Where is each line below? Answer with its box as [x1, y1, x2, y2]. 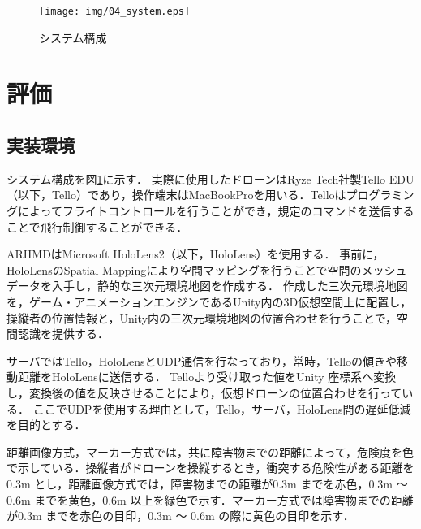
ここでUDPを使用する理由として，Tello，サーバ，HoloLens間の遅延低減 [32, 400, 411, 417]
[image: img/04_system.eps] [39, 6, 191, 17]
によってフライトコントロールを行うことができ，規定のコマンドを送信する [17, 202, 415, 219]
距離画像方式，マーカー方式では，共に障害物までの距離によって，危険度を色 [6, 443, 414, 460]
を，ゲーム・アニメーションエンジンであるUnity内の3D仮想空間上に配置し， [6, 293, 412, 310]
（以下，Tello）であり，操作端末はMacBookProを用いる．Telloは [6, 186, 346, 203]
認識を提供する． [17, 325, 109, 342]
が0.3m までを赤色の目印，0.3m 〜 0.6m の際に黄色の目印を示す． [6, 507, 354, 524]
